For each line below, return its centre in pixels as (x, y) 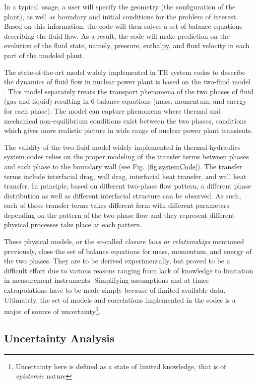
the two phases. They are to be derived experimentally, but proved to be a (117, 261)
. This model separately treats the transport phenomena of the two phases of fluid (129, 91)
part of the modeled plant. (44, 55)
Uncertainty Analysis (59, 338)
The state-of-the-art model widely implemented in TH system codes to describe (125, 72)
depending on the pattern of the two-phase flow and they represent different (120, 215)
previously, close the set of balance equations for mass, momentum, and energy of (128, 251)
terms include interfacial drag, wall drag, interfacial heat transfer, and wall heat (125, 176)
